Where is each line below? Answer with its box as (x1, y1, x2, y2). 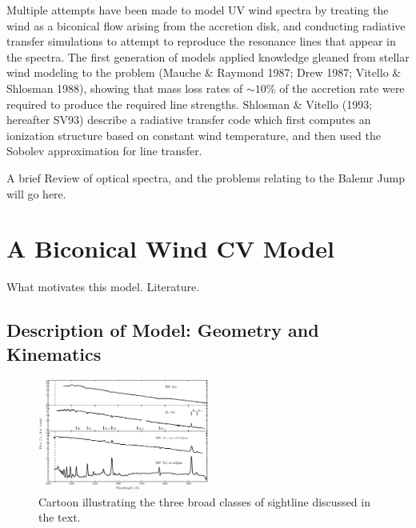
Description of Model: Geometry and (6, 318, 319, 342)
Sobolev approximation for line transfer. (6, 142, 202, 159)
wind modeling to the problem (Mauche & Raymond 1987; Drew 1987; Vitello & (6, 64, 402, 81)
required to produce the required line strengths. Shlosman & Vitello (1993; (6, 95, 373, 112)
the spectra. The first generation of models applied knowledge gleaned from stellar (6, 48, 410, 65)
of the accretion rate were (279, 79, 405, 96)
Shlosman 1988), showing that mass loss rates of (6, 79, 243, 96)
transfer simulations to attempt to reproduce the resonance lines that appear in (6, 33, 396, 50)
